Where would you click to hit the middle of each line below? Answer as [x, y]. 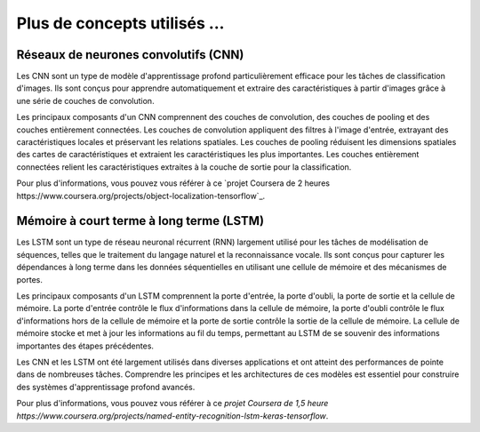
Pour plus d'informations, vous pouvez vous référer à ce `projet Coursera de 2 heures [173, 183]
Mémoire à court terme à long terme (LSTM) [140, 221]
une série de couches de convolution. [85, 100]
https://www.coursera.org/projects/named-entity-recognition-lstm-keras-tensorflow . [172, 416]
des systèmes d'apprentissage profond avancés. [106, 387]
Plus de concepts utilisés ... [120, 23]
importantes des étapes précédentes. [85, 346]
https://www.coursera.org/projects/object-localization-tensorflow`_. [141, 196]
